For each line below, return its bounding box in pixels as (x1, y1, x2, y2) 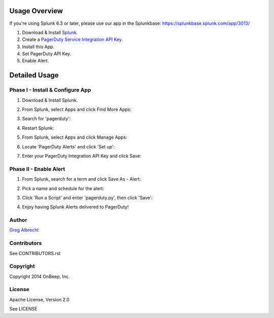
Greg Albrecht (9, 227, 39, 233)
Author (9, 217, 27, 224)
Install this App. (22, 44, 55, 50)
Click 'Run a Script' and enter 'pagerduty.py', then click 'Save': (22, 194, 153, 201)
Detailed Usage (9, 71, 59, 79)
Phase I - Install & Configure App (9, 87, 91, 94)
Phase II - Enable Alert (9, 165, 65, 172)
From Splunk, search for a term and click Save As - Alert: (22, 176, 141, 182)
